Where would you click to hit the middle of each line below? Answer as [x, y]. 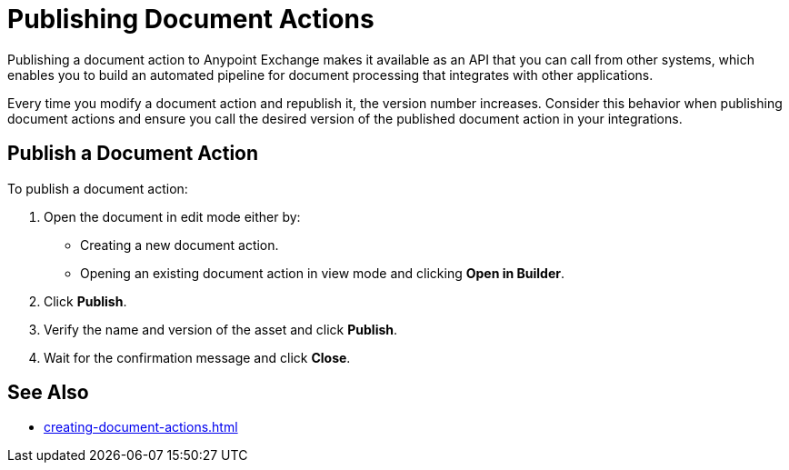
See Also [48, 393]
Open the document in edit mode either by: [172, 216]
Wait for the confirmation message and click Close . [197, 357]
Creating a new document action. [180, 245]
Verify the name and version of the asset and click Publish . [221, 329]
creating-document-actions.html [141, 427]
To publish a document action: [98, 188]
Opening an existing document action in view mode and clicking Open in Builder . [322, 273]
